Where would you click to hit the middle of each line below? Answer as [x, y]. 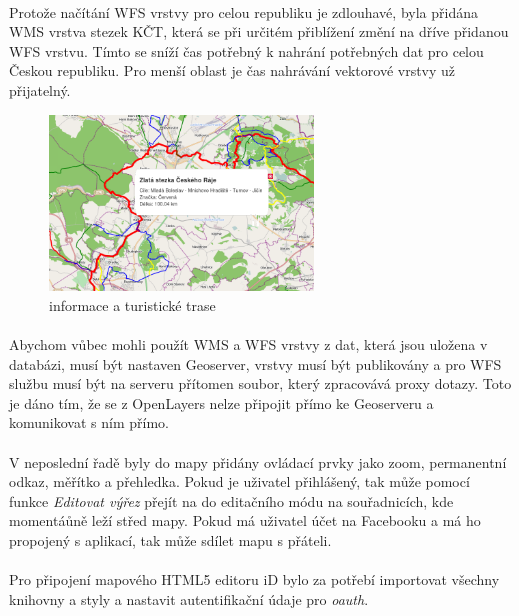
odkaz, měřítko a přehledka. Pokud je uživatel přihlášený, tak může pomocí [239, 481]
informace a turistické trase [132, 304]
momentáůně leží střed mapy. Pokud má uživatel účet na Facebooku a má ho [245, 520]
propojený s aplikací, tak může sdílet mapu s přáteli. [170, 539]
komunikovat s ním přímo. [89, 422]
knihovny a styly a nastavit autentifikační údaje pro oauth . [189, 598]
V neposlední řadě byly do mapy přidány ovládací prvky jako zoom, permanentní [258, 461]
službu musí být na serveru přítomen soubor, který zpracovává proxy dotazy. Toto [260, 383]
